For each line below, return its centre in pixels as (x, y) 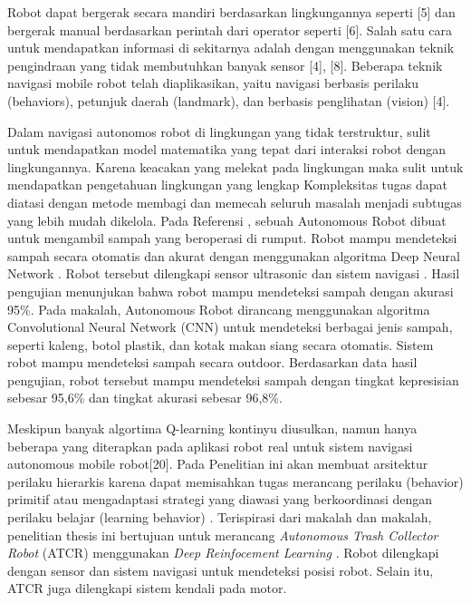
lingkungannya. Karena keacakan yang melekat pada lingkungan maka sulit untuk (235, 166)
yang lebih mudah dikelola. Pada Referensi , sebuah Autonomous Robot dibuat (227, 220)
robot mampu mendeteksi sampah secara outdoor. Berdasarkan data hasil (212, 362)
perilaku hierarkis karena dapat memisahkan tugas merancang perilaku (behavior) (235, 481)
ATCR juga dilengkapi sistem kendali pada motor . (147, 588)
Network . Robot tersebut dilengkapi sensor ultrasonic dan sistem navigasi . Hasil (234, 273)
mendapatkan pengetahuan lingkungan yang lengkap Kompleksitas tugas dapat (228, 185)
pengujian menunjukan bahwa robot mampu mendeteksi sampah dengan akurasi (231, 291)
